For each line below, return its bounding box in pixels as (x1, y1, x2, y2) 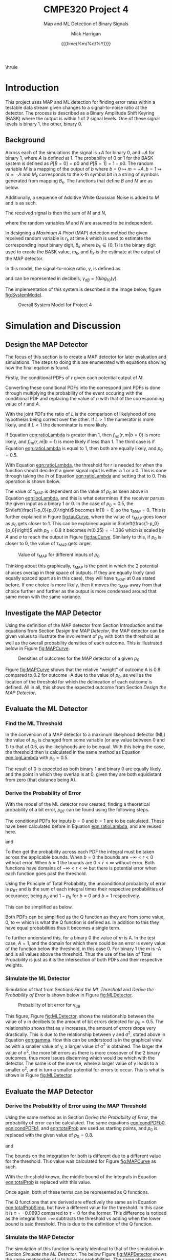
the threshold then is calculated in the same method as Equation (5, 749, 141, 755)
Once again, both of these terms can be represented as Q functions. (5, 1189, 149, 1195)
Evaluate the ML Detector (5, 705, 88, 713)
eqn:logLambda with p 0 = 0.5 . (5, 754, 69, 762)
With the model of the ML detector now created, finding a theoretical (5, 801, 150, 807)
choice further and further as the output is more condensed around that (5, 588, 157, 595)
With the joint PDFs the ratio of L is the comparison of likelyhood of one (5, 411, 156, 417)
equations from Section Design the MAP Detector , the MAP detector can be (5, 628, 165, 634)
